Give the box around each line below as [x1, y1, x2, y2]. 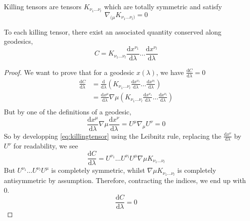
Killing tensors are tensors [4, 1, 82, 11]
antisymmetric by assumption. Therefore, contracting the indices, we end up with [4, 175, 246, 185]
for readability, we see [13, 141, 78, 151]
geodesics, [4, 36, 33, 46]
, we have [156, 67, 184, 77]
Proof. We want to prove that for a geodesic [4, 67, 134, 77]
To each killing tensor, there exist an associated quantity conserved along [4, 26, 222, 37]
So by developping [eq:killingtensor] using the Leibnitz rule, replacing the [4, 130, 221, 141]
